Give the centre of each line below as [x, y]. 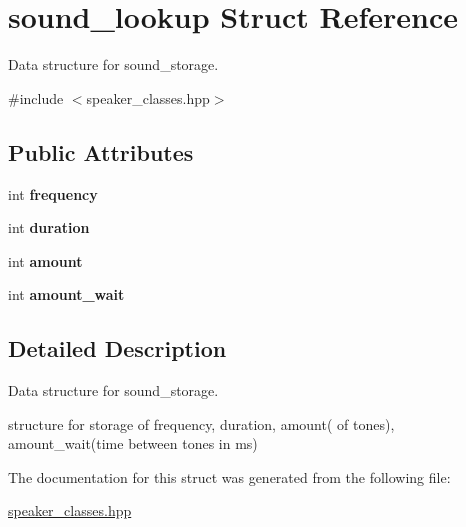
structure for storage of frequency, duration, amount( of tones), [201, 423]
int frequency [53, 193]
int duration [49, 227]
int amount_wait [66, 294]
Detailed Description [117, 348]
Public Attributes [101, 151]
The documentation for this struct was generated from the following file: [229, 476]
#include [36, 97]
